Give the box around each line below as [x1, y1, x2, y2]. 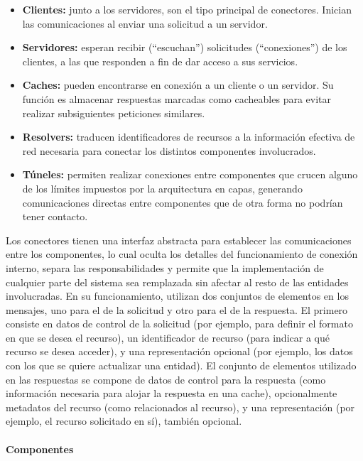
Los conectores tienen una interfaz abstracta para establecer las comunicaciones [6, 232, 352, 247]
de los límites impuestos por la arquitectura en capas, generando [22, 180, 303, 195]
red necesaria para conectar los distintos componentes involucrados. [22, 143, 316, 158]
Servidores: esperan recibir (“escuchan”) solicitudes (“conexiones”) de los [22, 40, 347, 55]
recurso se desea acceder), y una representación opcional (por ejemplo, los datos [6, 344, 353, 359]
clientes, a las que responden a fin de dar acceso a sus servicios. [22, 53, 298, 68]
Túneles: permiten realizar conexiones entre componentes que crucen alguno [22, 167, 358, 182]
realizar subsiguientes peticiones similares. [22, 105, 205, 120]
